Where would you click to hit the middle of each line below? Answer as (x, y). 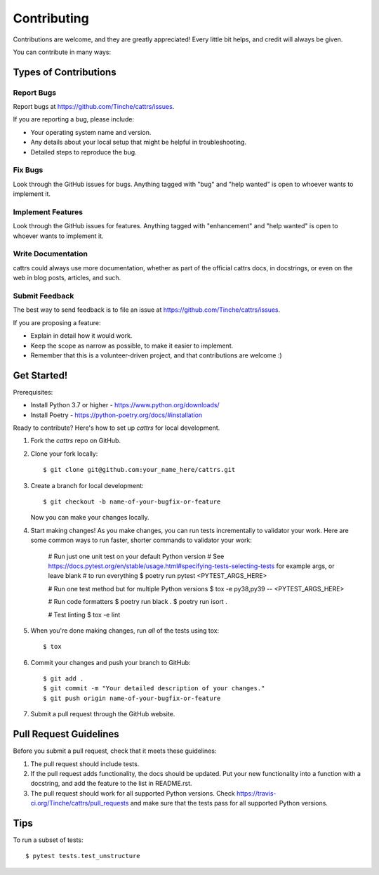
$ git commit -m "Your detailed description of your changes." (154, 689)
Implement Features (48, 212)
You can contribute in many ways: (62, 52)
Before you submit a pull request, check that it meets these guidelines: (115, 751)
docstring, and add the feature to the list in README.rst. (111, 784)
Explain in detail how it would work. (81, 336)
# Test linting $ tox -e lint (84, 614)
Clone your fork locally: (64, 454)
